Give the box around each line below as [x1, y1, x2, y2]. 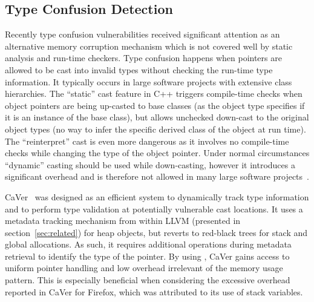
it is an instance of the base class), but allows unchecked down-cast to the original [5, 111, 309, 123]
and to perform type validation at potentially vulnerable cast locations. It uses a [5, 202, 303, 215]
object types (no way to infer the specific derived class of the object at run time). [5, 122, 306, 135]
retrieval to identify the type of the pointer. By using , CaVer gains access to [5, 249, 290, 262]
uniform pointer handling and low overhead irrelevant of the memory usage [5, 261, 283, 274]
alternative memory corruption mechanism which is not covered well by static [5, 39, 293, 52]
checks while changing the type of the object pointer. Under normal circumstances [5, 146, 310, 159]
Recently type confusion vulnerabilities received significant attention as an [5, 28, 280, 41]
